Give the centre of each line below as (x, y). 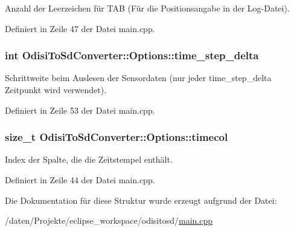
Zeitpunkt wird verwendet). (56, 89)
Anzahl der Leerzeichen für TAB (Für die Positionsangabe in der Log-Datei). (147, 8)
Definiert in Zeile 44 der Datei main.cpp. (80, 180)
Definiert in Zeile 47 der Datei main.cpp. (80, 28)
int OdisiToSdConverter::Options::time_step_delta (132, 55)
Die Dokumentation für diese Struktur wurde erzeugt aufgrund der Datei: (141, 200)
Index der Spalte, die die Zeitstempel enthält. (89, 159)
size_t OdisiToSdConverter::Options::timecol (117, 137)
